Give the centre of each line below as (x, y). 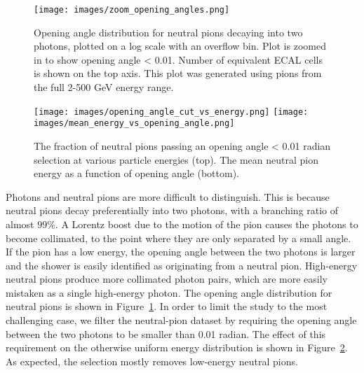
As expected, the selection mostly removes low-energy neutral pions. (152, 361)
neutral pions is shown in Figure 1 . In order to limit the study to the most (167, 306)
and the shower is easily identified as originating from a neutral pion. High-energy (182, 265)
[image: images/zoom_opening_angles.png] (132, 10)
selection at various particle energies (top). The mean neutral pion (176, 159)
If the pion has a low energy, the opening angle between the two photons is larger (181, 252)
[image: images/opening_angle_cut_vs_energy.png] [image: (171, 112)
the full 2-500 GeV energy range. (104, 87)
